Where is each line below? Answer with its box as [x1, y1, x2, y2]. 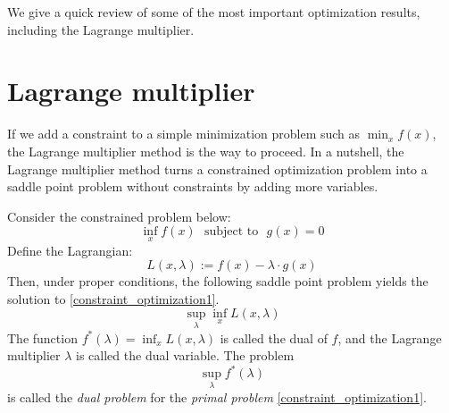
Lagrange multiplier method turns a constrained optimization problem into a [7, 159, 428, 178]
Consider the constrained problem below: [7, 206, 231, 225]
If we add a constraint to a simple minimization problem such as [7, 124, 361, 143]
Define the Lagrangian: [7, 240, 133, 259]
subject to [204, 225, 259, 239]
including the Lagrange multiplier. [7, 20, 195, 38]
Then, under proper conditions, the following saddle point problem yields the [7, 272, 428, 291]
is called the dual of [220, 328, 328, 347]
